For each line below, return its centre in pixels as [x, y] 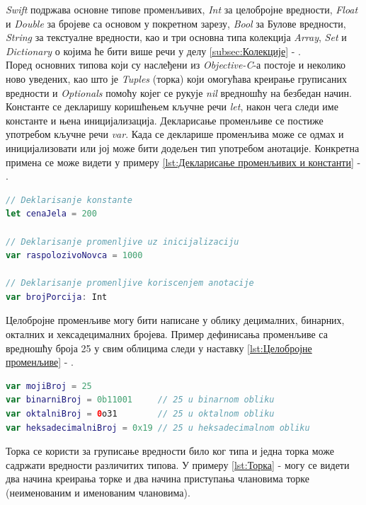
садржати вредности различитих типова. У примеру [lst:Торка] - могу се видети [178, 464]
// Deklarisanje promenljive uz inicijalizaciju [122, 242]
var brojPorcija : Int [57, 297]
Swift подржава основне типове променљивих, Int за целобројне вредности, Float [182, 9]
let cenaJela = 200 [51, 214]
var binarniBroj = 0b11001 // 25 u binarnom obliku [140, 400]
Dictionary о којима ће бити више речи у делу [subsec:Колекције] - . [153, 51]
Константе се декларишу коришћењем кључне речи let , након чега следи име [172, 106]
